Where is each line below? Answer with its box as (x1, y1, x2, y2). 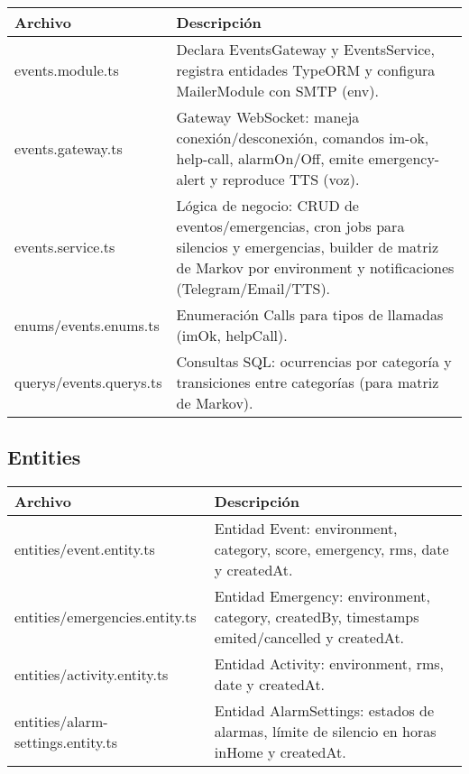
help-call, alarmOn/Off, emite (176, 148, 364, 169)
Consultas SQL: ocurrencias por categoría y (176, 351, 452, 372)
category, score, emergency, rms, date (214, 539, 449, 560)
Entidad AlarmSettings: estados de (214, 700, 435, 722)
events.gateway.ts (14, 137, 123, 159)
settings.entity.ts (14, 731, 118, 752)
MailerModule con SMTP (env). (176, 80, 379, 101)
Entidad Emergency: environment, (214, 585, 431, 607)
